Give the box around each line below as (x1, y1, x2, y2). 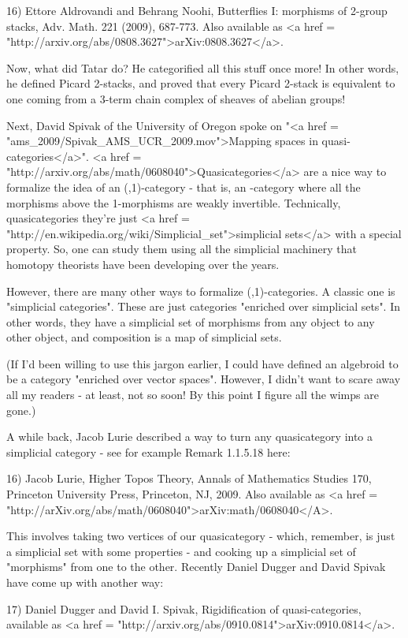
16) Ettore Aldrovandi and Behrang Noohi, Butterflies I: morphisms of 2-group (6, 2, 388, 18)
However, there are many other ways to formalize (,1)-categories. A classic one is (6, 282, 395, 299)
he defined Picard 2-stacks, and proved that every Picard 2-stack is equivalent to (6, 75, 395, 91)
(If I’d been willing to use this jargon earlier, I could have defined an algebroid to (6, 355, 399, 371)
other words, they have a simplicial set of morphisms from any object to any (6, 313, 375, 330)
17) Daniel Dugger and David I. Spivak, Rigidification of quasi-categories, (6, 600, 362, 617)
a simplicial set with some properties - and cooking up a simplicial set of (6, 543, 356, 559)
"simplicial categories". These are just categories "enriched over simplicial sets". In (6, 298, 401, 315)
